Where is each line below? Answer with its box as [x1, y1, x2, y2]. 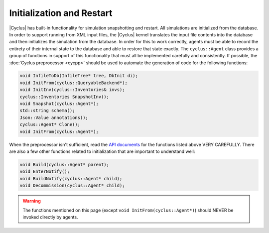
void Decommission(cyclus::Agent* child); [19, 183, 125, 189]
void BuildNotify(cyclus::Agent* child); [19, 176, 123, 181]
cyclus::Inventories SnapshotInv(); [19, 94, 110, 100]
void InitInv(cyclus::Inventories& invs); [19, 87, 125, 93]
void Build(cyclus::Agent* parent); [19, 162, 110, 167]
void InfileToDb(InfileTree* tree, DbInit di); [19, 73, 138, 79]
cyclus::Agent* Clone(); [19, 122, 81, 127]
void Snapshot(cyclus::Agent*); [19, 101, 99, 107]
